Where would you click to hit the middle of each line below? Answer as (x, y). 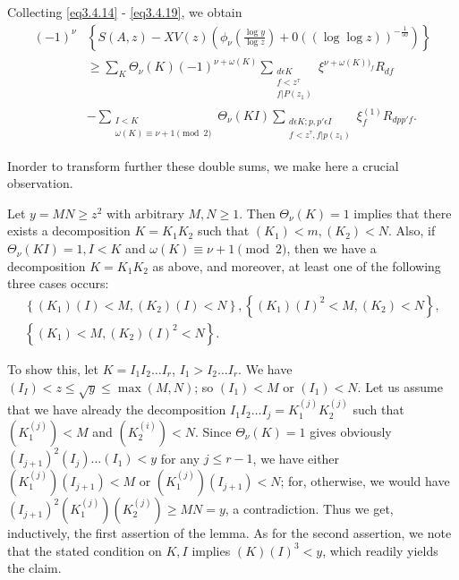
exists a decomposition (69, 230)
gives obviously (351, 431)
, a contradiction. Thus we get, (309, 509)
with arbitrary (145, 213)
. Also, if (412, 230)
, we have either (296, 458)
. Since (213, 431)
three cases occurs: (58, 283)
